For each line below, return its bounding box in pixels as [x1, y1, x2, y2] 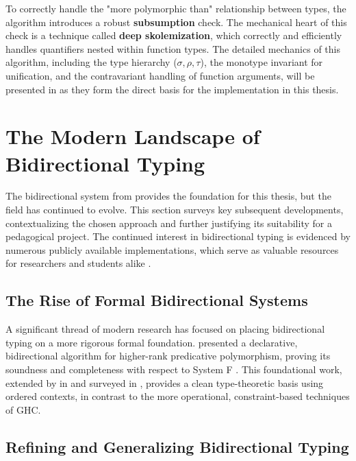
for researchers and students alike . [5, 256, 151, 270]
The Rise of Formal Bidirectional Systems [5, 289, 308, 311]
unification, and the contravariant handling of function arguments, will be [5, 68, 315, 82]
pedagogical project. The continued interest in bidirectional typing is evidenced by [5, 229, 351, 244]
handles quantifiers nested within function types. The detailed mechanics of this [5, 41, 340, 56]
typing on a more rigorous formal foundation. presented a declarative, [5, 335, 298, 349]
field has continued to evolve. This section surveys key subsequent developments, [5, 202, 344, 217]
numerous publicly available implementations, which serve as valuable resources [5, 242, 339, 257]
